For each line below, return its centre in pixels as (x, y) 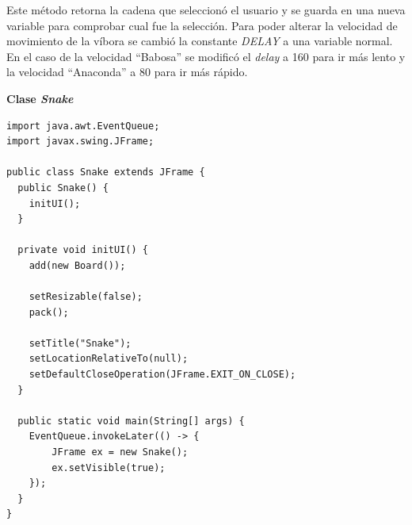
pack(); (49, 312)
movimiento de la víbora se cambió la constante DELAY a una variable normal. (200, 41)
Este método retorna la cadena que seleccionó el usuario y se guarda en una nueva (206, 10)
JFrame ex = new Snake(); (120, 452)
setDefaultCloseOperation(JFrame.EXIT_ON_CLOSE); (162, 375)
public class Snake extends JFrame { (106, 172)
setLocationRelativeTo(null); (109, 359)
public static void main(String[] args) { (131, 421)
